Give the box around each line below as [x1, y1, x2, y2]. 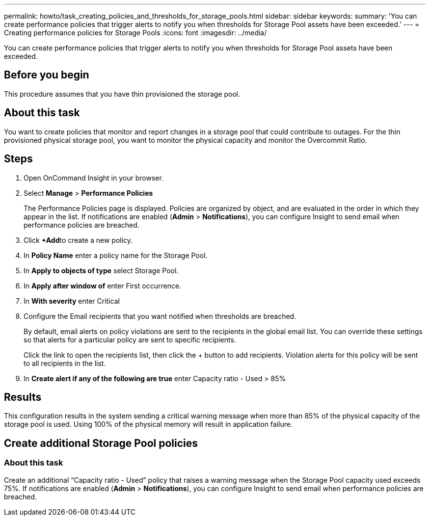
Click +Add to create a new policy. [24, 235, 133, 244]
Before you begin [4, 69, 89, 81]
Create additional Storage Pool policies [4, 437, 198, 449]
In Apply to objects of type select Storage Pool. [24, 266, 179, 275]
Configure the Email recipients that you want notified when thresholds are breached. [24, 312, 296, 320]
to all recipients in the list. [24, 359, 106, 367]
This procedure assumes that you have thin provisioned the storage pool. [4, 89, 241, 98]
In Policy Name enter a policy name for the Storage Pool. [24, 251, 208, 260]
